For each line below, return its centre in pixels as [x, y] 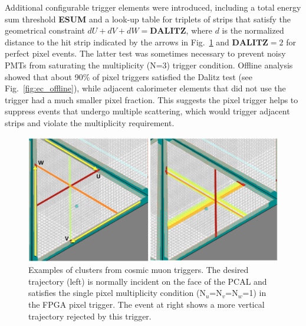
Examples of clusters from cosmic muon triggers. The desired [139, 270]
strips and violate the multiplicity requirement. [90, 122]
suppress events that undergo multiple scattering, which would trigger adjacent [147, 111]
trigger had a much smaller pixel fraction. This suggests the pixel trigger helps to [152, 99]
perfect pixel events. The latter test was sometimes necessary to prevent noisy [145, 53]
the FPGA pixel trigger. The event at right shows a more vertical [147, 304]
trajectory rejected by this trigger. [90, 316]
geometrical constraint [45, 30]
